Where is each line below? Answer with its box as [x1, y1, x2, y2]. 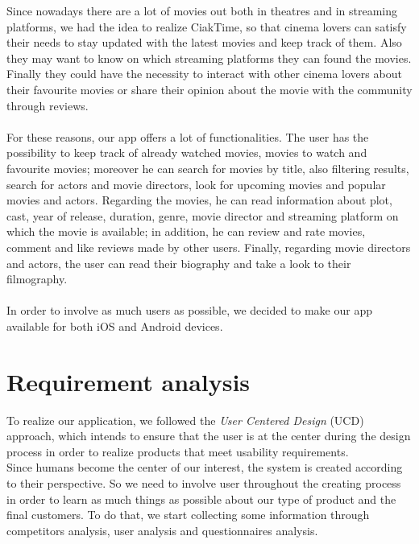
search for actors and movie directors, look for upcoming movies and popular [6, 175, 386, 192]
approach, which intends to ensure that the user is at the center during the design [6, 427, 411, 444]
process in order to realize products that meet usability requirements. [6, 443, 349, 460]
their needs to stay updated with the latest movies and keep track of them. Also [6, 34, 402, 51]
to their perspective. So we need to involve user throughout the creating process [6, 474, 401, 491]
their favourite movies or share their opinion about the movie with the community [6, 80, 413, 97]
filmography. [6, 270, 68, 287]
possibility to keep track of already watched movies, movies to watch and [6, 144, 367, 161]
